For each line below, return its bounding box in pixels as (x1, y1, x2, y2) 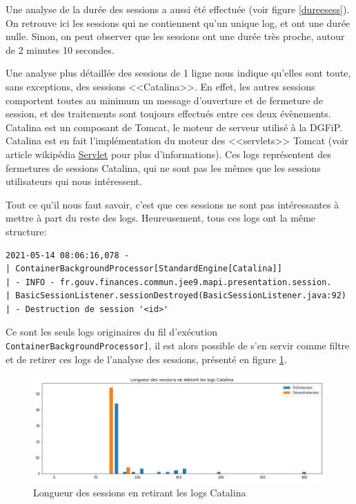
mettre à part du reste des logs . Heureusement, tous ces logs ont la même (6, 211, 316, 225)
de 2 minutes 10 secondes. (6, 42, 115, 57)
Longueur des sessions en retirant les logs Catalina (33, 485, 246, 499)
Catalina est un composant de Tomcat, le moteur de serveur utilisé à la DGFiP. (6, 119, 342, 134)
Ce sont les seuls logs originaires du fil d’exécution (6, 324, 217, 339)
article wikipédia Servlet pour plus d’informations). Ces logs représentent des (6, 146, 331, 161)
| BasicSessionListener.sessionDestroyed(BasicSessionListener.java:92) (6, 291, 346, 301)
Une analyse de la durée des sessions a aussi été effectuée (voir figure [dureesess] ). (6, 2, 350, 16)
